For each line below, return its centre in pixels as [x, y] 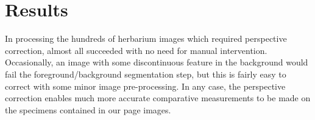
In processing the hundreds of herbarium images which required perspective [146, 38]
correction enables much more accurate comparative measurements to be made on [158, 98]
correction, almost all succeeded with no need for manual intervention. [136, 50]
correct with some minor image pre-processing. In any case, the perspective [145, 86]
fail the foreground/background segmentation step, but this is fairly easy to [146, 74]
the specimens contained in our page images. [88, 109]
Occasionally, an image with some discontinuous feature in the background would [157, 62]
